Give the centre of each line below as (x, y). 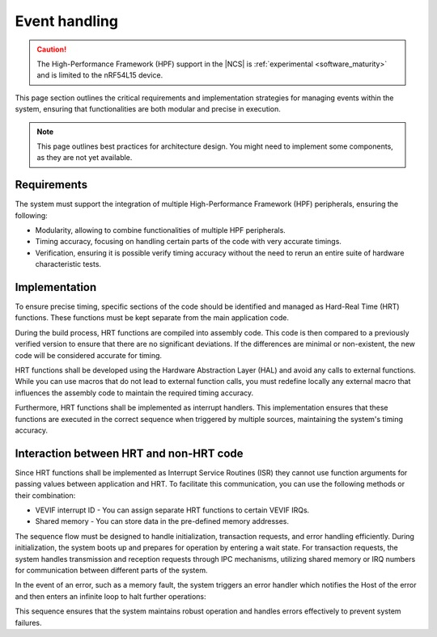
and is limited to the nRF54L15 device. (100, 75)
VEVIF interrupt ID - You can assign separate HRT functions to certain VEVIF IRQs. (172, 510)
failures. (28, 622)
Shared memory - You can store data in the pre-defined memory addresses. (162, 521)
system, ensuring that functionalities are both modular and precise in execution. (148, 109)
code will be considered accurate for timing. (88, 355)
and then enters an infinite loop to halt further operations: (110, 596)
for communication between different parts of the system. (111, 570)
